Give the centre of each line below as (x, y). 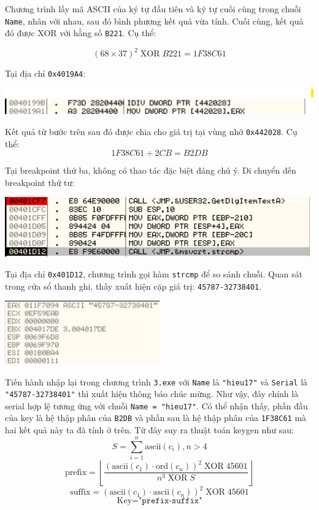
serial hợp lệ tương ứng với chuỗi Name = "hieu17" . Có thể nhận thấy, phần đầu (156, 405)
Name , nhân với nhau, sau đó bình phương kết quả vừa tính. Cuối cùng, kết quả (154, 21)
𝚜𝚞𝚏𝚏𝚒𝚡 (186, 501)
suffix (80, 493)
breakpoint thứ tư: (40, 182)
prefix (76, 472)
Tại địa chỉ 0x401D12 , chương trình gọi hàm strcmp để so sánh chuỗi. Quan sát (154, 274)
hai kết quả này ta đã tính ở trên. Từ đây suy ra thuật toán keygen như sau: (149, 430)
